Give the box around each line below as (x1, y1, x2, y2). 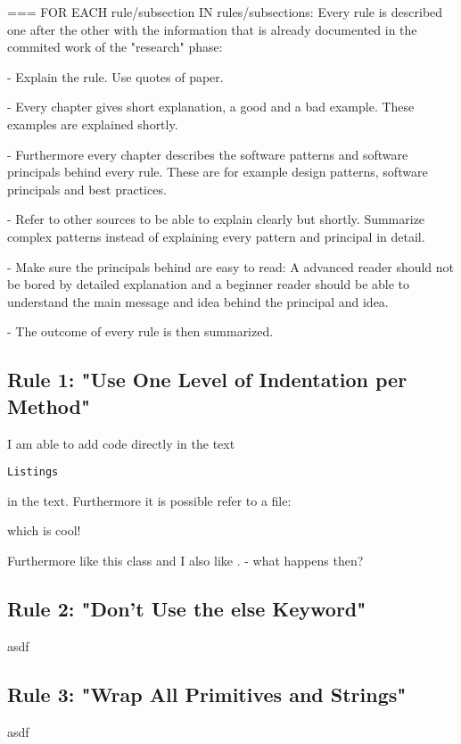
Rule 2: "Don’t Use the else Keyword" (7, 594, 366, 622)
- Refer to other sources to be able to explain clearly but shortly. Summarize (7, 210, 425, 228)
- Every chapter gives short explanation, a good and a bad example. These (7, 97, 415, 116)
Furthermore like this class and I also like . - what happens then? (7, 550, 364, 569)
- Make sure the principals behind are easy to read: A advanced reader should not (7, 257, 455, 276)
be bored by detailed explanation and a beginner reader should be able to (7, 275, 410, 293)
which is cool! (7, 521, 81, 540)
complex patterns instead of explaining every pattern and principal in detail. (7, 227, 425, 245)
